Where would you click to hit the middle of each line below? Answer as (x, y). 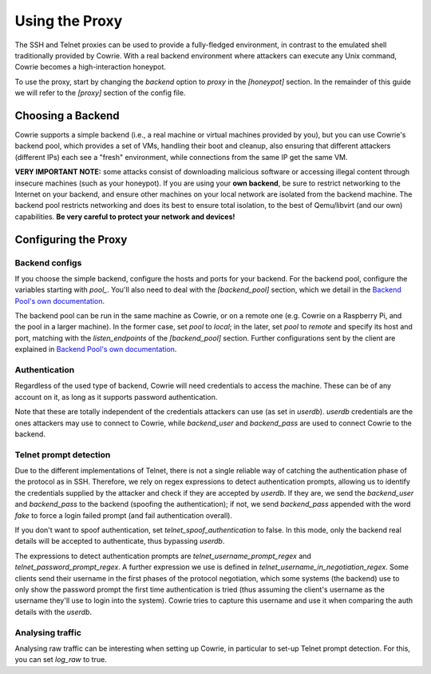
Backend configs (48, 262)
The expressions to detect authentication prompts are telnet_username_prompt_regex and (163, 556)
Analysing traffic (48, 632)
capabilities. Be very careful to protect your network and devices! (125, 217)
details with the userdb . (53, 612)
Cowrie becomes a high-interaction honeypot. (91, 67)
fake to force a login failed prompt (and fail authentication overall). (124, 515)
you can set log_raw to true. (61, 660)
